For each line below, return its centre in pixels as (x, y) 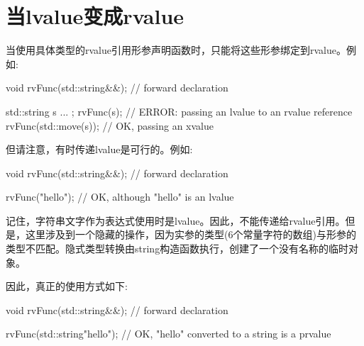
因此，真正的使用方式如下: (67, 286)
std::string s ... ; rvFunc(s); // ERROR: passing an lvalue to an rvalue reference (179, 111)
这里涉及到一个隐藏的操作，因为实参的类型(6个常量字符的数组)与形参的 (191, 234)
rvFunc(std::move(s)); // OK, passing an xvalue (110, 125)
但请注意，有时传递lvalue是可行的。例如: (99, 149)
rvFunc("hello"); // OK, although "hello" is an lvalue (120, 197)
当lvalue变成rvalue (95, 16)
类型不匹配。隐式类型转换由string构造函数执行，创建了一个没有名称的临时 (177, 249)
